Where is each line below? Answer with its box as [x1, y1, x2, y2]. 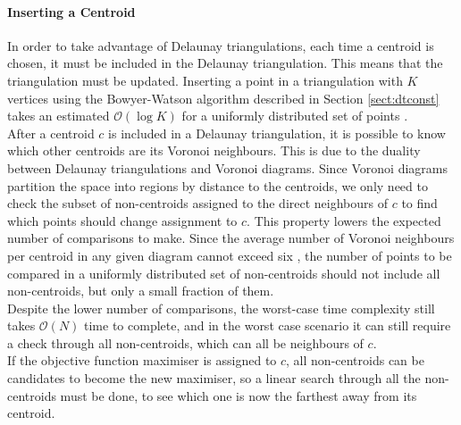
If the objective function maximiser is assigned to [7, 351, 277, 370]
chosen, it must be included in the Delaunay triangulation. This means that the [7, 54, 443, 72]
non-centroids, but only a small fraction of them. [7, 281, 274, 300]
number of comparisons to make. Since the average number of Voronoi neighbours [7, 229, 455, 247]
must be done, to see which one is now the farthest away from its [60, 386, 417, 404]
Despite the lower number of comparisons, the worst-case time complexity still [7, 298, 435, 317]
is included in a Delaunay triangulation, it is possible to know [108, 123, 446, 142]
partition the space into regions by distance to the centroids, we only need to [7, 176, 428, 195]
